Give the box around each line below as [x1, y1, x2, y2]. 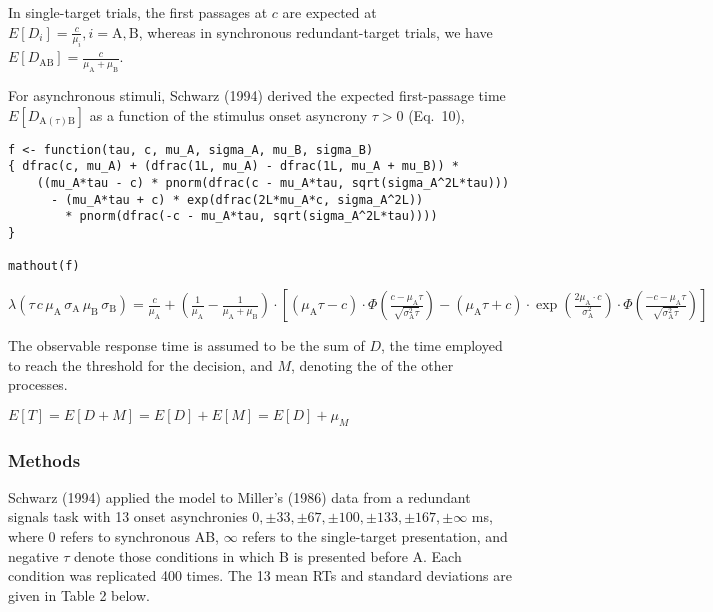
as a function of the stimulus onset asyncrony [89, 104, 368, 125]
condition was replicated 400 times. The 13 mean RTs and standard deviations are [8, 565, 512, 586]
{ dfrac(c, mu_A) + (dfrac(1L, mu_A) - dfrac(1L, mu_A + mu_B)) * [8, 159, 460, 174]
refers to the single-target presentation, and [242, 525, 508, 546]
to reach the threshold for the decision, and [8, 354, 273, 375]
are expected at [282, 2, 377, 22]
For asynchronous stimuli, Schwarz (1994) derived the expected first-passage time [8, 85, 506, 106]
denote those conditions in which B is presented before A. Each [74, 545, 462, 566]
